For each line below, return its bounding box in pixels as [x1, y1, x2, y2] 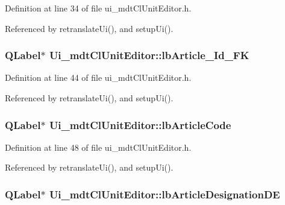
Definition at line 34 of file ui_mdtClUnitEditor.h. [5, 2, 192, 14]
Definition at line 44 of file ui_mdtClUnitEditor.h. [5, 71, 192, 84]
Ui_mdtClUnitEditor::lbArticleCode [49, 117, 231, 132]
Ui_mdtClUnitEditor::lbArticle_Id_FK [49, 48, 249, 63]
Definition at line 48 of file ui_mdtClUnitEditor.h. [5, 140, 192, 153]
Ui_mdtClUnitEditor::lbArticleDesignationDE [49, 186, 280, 201]
